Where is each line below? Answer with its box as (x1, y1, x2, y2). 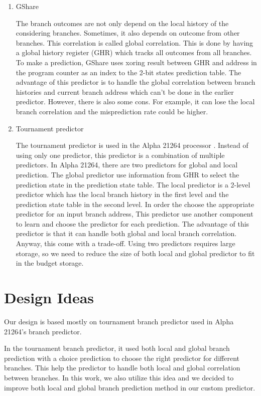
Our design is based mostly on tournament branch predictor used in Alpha (4, 316, 234, 326)
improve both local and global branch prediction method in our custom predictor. (4, 382, 255, 392)
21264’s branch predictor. (4, 326, 82, 336)
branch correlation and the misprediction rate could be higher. (16, 106, 208, 116)
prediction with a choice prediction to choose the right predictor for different (4, 352, 239, 363)
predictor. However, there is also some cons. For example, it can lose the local (16, 96, 255, 107)
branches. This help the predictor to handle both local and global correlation (4, 362, 240, 373)
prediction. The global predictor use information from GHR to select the (16, 169, 239, 179)
